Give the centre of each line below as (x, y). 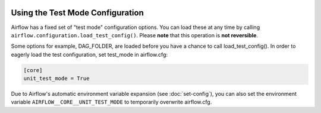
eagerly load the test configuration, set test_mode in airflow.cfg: (89, 54)
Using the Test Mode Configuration (77, 13)
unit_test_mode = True (56, 79)
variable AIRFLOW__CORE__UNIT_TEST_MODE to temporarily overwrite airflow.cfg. (111, 102)
